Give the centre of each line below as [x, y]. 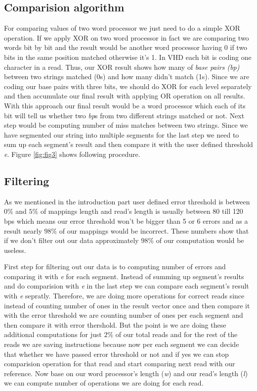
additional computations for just [53, 334]
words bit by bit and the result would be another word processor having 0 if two [126, 47]
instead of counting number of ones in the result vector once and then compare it [127, 305]
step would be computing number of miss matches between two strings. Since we [126, 125]
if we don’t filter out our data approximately [71, 240]
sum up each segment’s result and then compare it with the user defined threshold [128, 144]
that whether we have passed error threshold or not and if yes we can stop [116, 354]
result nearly [23, 230]
